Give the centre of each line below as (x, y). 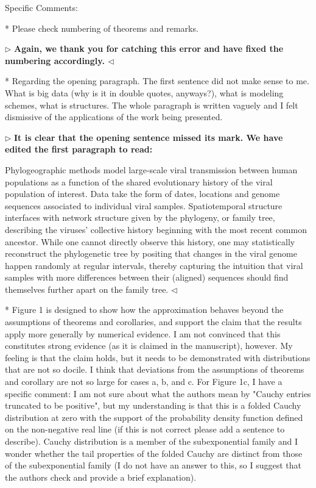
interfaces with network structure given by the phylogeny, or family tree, (140, 217)
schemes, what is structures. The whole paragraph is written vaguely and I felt (152, 105)
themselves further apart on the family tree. (87, 289)
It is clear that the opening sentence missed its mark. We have (149, 137)
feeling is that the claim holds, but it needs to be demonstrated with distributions (158, 357)
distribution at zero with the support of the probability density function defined (154, 417)
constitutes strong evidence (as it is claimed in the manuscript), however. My (149, 346)
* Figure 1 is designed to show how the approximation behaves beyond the (144, 310)
